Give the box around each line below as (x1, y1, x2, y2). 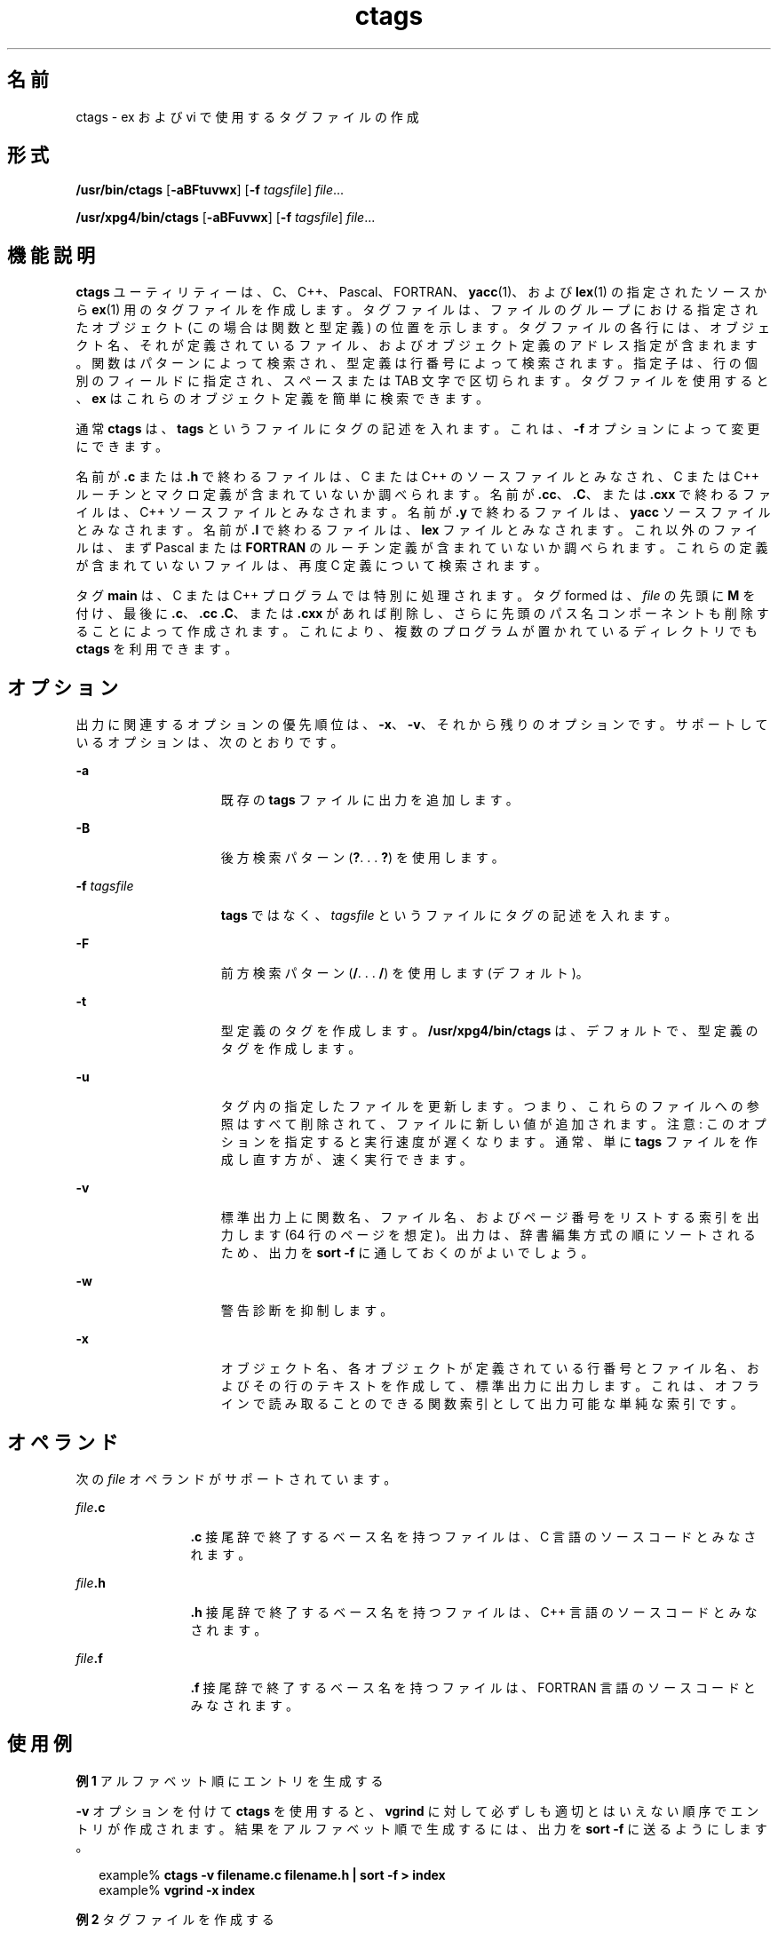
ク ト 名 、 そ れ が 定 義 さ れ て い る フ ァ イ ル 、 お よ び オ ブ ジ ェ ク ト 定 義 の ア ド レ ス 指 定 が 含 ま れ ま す (75, 337, 758, 353)
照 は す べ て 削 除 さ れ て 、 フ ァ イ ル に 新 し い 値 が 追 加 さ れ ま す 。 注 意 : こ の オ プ (220, 1116, 766, 1132)
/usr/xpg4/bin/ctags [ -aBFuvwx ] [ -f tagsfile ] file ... (75, 210, 376, 226)
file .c (75, 1499, 106, 1515)
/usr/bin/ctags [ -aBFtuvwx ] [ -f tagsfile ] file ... (75, 182, 345, 198)
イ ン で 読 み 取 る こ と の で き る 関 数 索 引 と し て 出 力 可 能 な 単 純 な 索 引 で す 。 (220, 1396, 743, 1412)
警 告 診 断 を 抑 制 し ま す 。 (220, 1303, 393, 1319)
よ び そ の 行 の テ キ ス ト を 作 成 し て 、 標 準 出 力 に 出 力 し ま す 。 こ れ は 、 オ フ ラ (220, 1378, 759, 1394)
